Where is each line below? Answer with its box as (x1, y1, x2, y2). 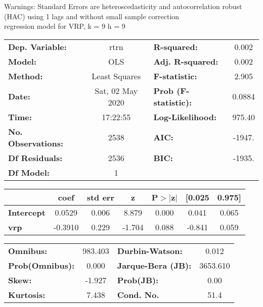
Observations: (8, 137, 64, 149)
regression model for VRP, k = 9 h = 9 (4, 21, 125, 31)
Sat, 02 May (95, 84, 138, 96)
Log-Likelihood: (153, 111, 217, 123)
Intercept (8, 206, 46, 218)
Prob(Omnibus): (8, 259, 75, 271)
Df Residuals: (8, 151, 63, 164)
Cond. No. (117, 288, 159, 300)
